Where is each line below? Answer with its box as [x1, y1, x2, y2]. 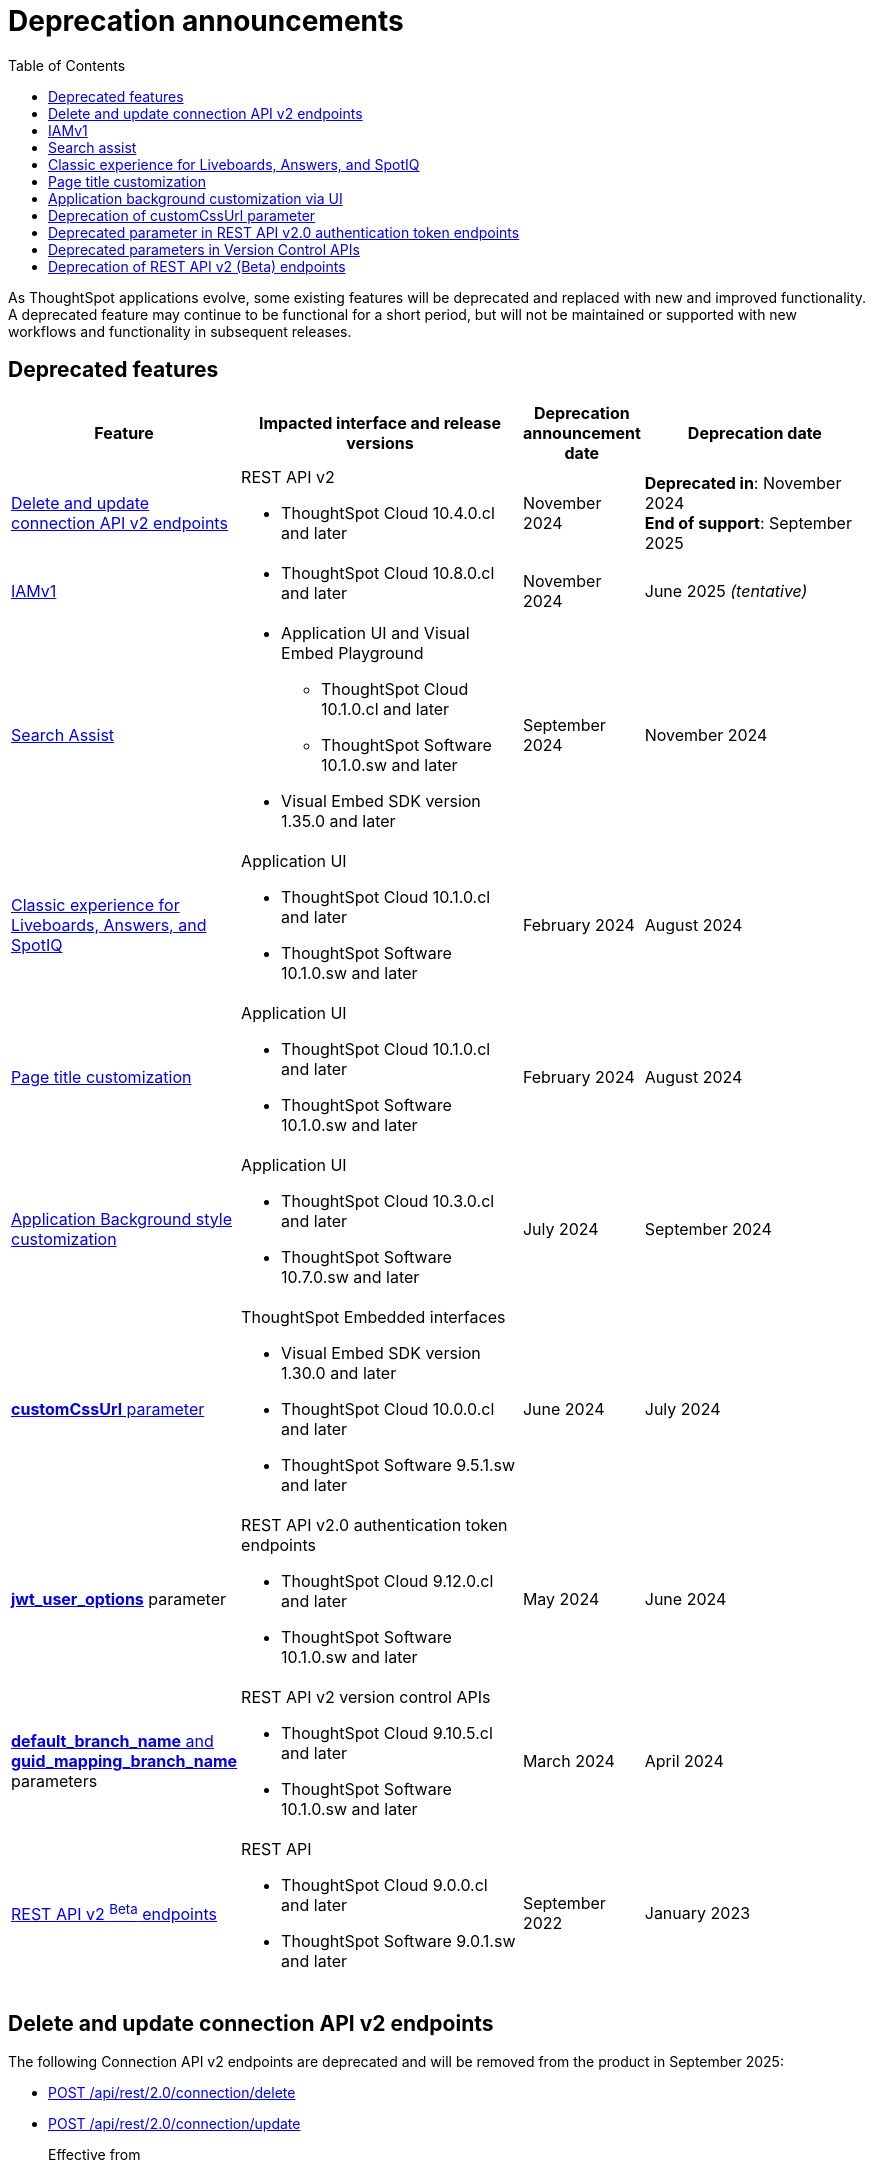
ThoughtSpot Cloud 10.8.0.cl [281, 562, 495, 583]
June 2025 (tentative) [644, 580, 808, 601]
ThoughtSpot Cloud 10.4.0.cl [281, 502, 495, 523]
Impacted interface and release [258, 412, 502, 433]
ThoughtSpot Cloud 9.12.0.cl [281, 1570, 494, 1591]
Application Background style [11, 1208, 232, 1229]
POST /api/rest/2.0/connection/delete [48, 2084, 296, 2102]
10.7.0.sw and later [281, 1266, 420, 1287]
